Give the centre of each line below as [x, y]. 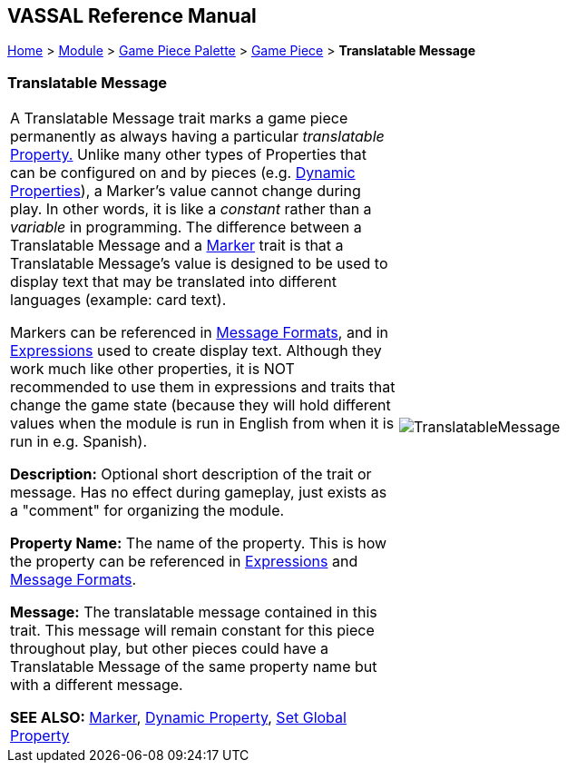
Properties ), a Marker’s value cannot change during [186, 191]
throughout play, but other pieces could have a [170, 649]
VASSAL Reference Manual [132, 16]
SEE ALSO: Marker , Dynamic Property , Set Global [178, 718]
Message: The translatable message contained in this [194, 612]
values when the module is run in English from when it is [202, 424]
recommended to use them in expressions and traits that [203, 387]
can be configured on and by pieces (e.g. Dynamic [183, 173]
